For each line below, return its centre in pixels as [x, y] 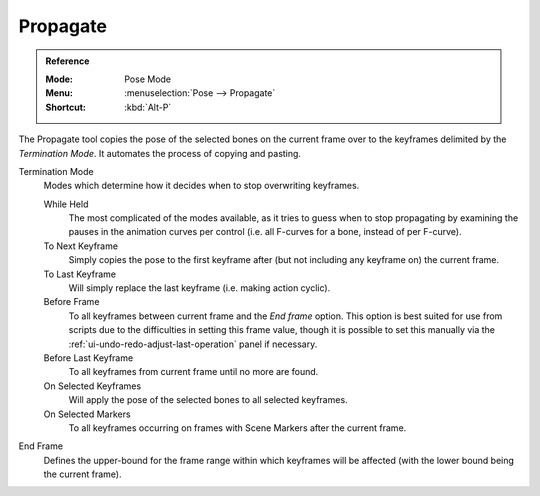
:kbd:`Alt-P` [148, 107]
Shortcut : [66, 107]
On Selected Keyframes [92, 386]
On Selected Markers [87, 414]
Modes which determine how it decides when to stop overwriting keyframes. [201, 186]
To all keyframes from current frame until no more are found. [193, 372]
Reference [67, 61]
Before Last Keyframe [88, 357]
